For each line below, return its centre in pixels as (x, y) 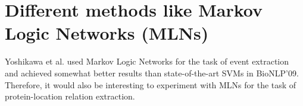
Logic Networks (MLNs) (107, 33)
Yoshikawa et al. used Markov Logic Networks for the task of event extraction (147, 61)
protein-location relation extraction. (70, 96)
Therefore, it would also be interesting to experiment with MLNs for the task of (151, 84)
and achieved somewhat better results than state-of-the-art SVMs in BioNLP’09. (152, 73)
